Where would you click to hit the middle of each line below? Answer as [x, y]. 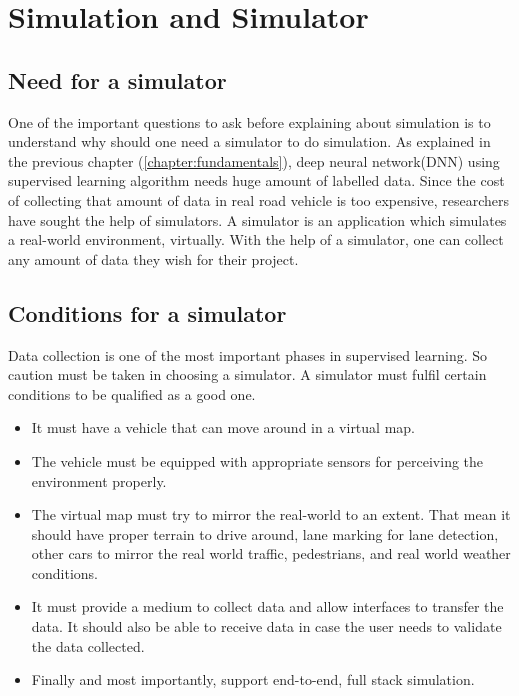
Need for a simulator [117, 79]
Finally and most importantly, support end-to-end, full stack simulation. [253, 679]
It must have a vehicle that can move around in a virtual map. [223, 427]
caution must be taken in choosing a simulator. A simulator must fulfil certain [247, 374]
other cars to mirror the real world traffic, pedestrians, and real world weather [271, 553]
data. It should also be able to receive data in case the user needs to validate [266, 626]
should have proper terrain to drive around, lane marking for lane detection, [265, 533]
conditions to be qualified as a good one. [132, 393]
